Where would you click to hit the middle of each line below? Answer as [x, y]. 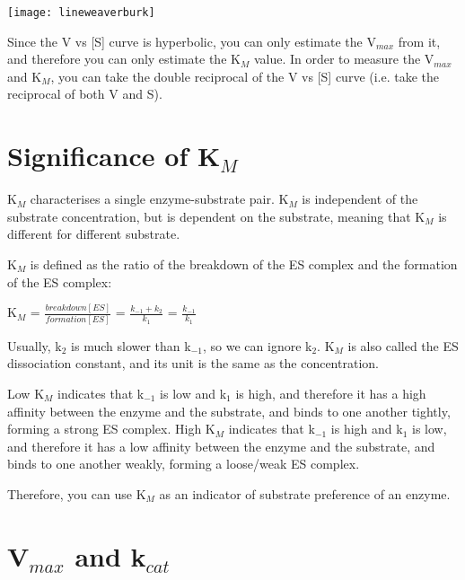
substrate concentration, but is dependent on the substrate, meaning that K [216, 216]
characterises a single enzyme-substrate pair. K [159, 199]
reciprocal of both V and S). [85, 94]
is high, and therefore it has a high [331, 393]
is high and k [367, 429]
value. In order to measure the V [344, 59]
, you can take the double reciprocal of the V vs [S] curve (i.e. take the [245, 76]
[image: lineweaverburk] [81, 13]
